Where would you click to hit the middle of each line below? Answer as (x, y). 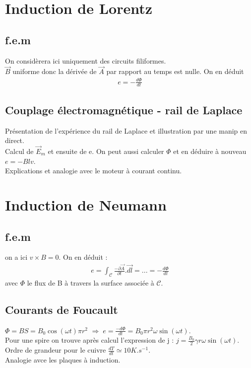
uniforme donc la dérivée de (55, 71)
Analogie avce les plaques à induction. (63, 360)
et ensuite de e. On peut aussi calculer (106, 151)
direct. (15, 140)
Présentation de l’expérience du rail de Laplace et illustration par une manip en (126, 130)
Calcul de (19, 151)
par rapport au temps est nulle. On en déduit (175, 71)
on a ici (16, 257)
